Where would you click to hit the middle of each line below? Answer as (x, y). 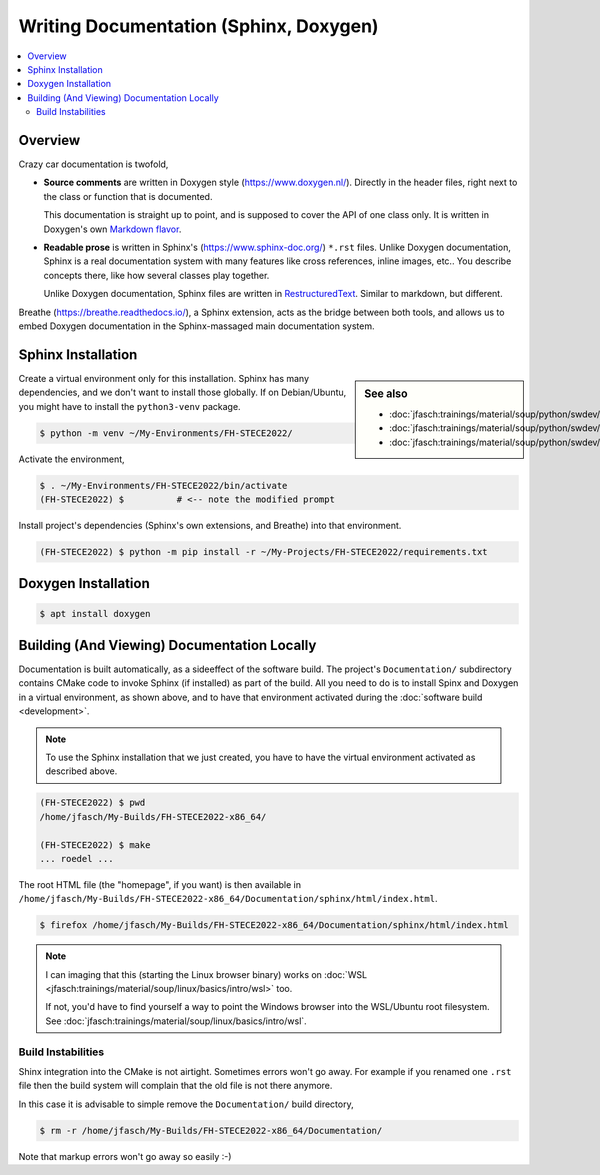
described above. (81, 771)
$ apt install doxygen (95, 613)
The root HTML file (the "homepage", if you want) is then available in (160, 884)
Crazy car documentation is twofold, (93, 164)
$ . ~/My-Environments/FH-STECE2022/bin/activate (163, 485)
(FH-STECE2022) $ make (95, 844)
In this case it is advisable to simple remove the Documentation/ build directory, (186, 1104)
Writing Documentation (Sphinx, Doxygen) (198, 26)
